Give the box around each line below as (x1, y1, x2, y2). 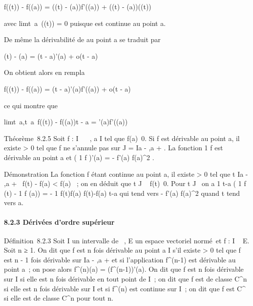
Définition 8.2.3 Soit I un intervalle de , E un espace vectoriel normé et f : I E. (4, 235, 250, 245)
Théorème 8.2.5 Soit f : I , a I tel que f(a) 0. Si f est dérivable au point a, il (4, 133, 240, 143)
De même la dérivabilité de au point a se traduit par (4, 34, 161, 45)
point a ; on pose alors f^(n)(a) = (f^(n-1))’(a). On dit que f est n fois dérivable (4, 264, 244, 274)
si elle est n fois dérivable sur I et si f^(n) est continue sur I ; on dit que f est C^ (4, 283, 246, 293)
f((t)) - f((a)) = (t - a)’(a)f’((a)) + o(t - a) (4, 83, 131, 94)
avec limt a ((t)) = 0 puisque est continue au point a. (4, 18, 166, 28)
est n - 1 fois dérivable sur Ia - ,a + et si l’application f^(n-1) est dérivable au (4, 254, 236, 264)
